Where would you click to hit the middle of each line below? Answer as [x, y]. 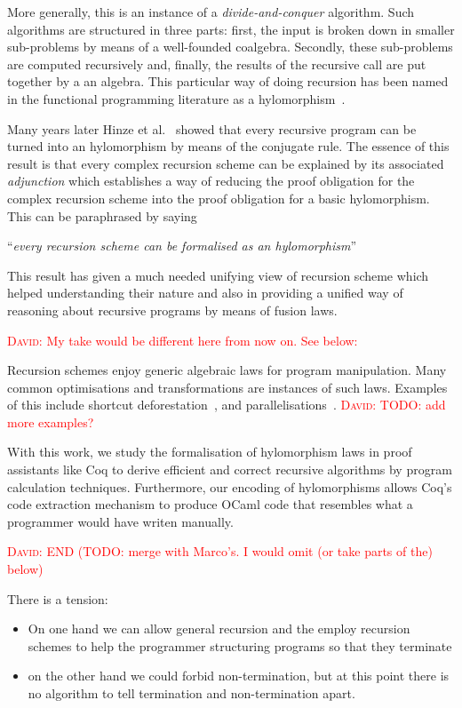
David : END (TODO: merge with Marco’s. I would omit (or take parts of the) [220, 551]
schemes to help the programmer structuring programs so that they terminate [240, 645]
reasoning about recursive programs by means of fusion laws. [172, 310]
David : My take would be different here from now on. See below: [183, 340]
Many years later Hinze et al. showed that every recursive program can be [212, 128]
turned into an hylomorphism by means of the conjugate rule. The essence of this [228, 146]
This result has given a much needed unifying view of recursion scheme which [218, 275]
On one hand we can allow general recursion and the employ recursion [219, 628]
